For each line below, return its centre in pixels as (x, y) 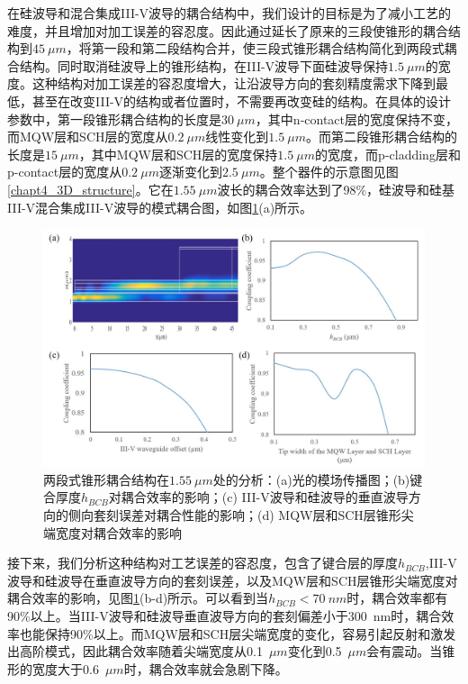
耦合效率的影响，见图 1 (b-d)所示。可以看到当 (138, 598)
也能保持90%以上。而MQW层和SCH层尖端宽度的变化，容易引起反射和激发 (238, 633)
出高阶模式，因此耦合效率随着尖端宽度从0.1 (135, 651)
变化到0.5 (315, 651)
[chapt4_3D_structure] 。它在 (90, 189)
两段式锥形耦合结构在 (106, 479)
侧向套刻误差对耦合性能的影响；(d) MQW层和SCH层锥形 (234, 515)
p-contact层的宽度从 (65, 172)
